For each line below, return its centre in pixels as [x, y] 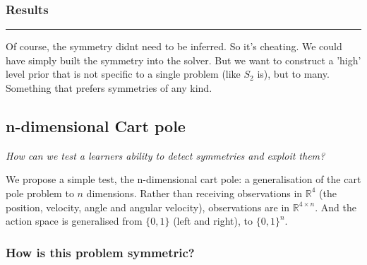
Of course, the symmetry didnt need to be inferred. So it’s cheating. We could [174, 46]
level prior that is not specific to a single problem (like [123, 74]
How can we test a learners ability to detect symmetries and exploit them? [166, 155]
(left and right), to [213, 221]
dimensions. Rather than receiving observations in [194, 193]
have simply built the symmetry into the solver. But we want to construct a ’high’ [183, 60]
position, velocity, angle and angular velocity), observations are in [148, 207]
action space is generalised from [74, 221]
